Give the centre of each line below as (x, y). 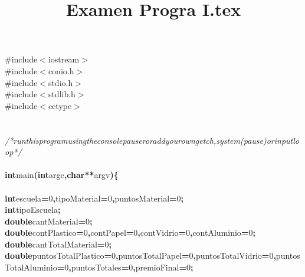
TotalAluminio (31, 267)
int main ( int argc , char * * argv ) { (62, 175)
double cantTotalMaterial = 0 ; (58, 244)
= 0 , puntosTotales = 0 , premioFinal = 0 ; (125, 267)
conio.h (61, 70)
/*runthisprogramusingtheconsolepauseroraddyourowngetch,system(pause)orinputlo (152, 140)
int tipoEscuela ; (33, 210)
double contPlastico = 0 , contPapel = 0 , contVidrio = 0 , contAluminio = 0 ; (130, 233)
